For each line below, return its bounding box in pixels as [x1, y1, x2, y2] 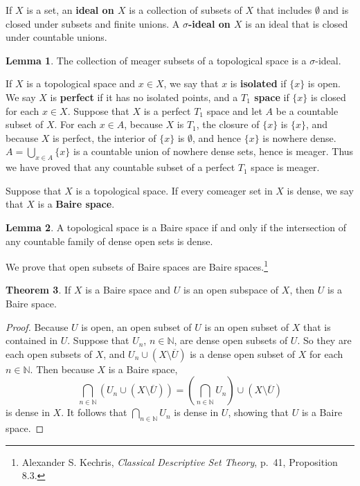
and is [323, 3, 349, 17]
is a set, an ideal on [26, 3, 114, 17]
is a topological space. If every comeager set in [75, 183, 273, 197]
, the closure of [196, 117, 260, 132]
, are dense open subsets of [174, 333, 288, 348]
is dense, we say [287, 183, 354, 197]
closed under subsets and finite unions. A [6, 16, 180, 30]
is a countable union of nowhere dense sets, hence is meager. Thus [73, 144, 354, 159]
